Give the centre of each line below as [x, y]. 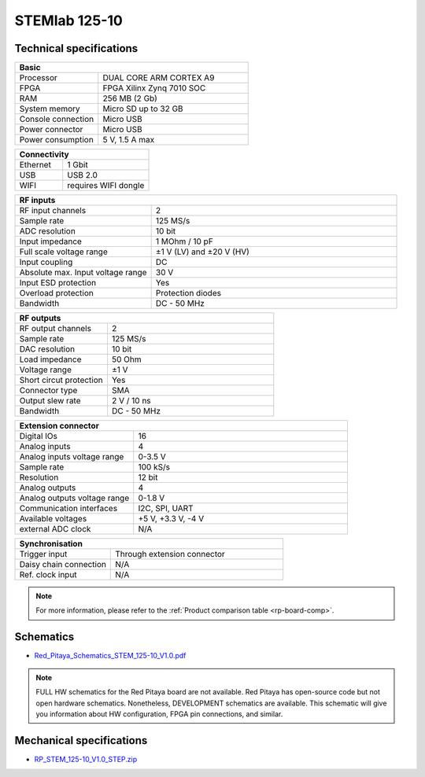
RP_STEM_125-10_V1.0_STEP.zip [86, 759]
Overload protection [57, 293]
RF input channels [53, 211]
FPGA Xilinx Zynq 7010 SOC [154, 88]
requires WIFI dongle [106, 186]
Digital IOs [39, 436]
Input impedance [51, 241]
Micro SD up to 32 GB [143, 109]
